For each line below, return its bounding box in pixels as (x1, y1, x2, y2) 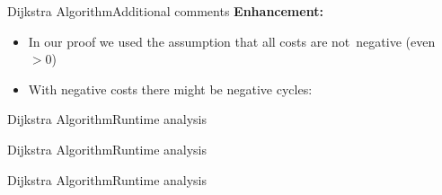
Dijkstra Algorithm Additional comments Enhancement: (7, 2, 323, 20)
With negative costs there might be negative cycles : (28, 79, 313, 98)
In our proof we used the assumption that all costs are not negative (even (28, 31, 436, 50)
